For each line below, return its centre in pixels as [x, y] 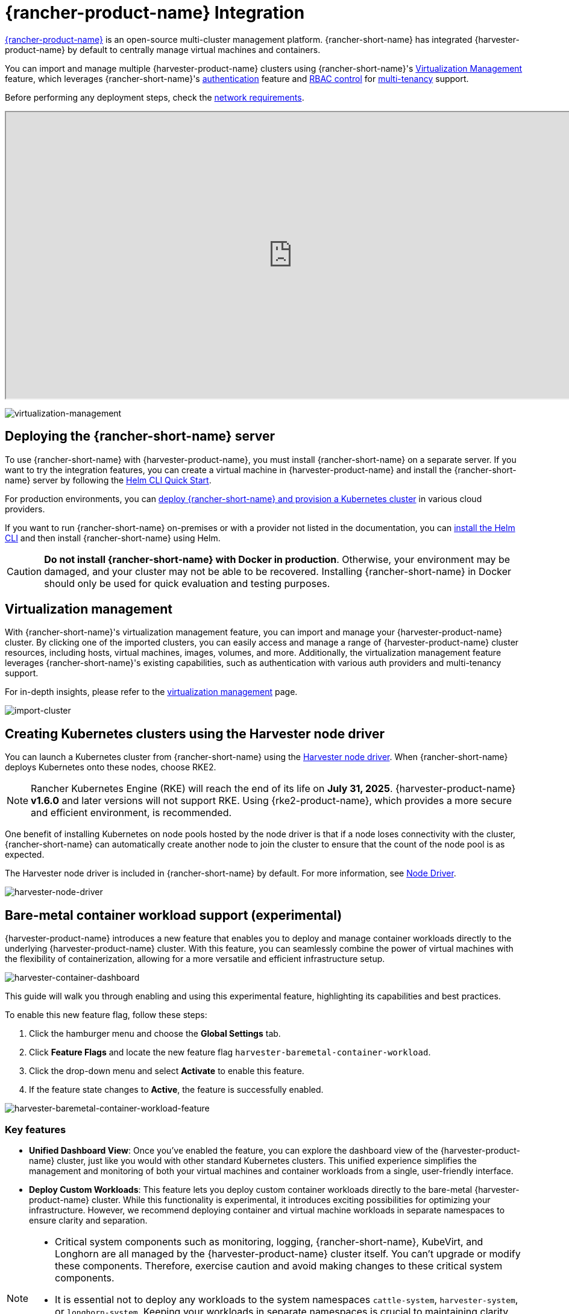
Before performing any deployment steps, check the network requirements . [155, 97]
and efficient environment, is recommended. [131, 813]
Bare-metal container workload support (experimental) [174, 915]
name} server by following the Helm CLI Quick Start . [108, 480]
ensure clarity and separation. [88, 1220]
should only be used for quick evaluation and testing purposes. [187, 583]
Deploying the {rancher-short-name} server [140, 436]
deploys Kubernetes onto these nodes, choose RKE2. [111, 767]
